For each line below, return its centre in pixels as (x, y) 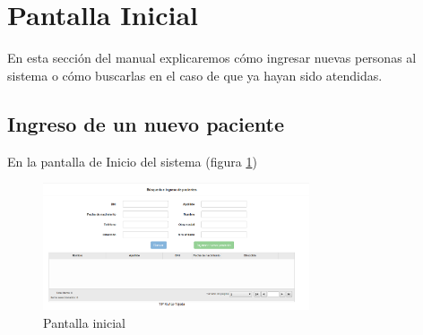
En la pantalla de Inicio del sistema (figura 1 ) (132, 161)
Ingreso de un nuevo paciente (146, 123)
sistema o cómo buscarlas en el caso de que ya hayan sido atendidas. (195, 75)
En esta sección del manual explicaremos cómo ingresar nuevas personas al (212, 58)
